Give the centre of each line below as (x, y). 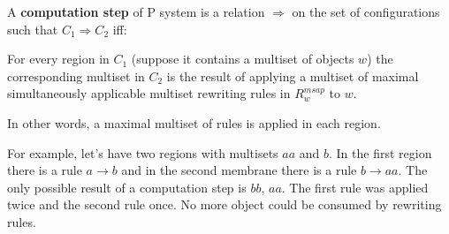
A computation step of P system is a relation (136, 11)
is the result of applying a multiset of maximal (293, 75)
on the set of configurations (366, 11)
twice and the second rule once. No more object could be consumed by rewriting (224, 204)
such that (33, 29)
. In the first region (381, 152)
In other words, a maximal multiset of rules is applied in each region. (194, 122)
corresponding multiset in (76, 75)
